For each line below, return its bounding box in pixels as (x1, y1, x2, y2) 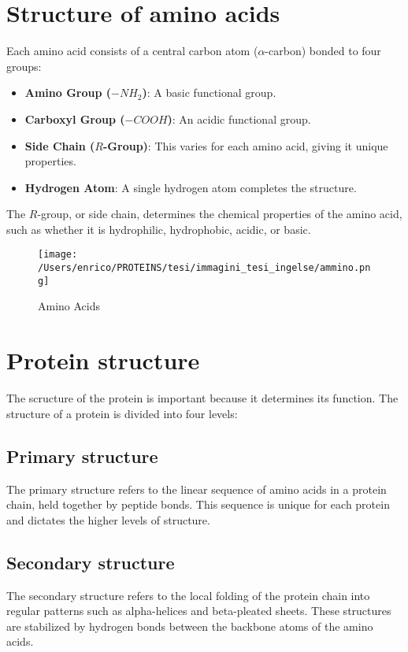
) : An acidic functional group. (167, 110, 311, 127)
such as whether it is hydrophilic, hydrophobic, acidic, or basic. (6, 220, 311, 237)
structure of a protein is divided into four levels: (6, 405, 238, 421)
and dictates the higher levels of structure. (6, 511, 210, 528)
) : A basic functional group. (142, 84, 276, 101)
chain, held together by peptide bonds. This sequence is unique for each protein (6, 496, 390, 513)
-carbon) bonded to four (265, 43, 381, 59)
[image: (38, 249, 78, 261)
